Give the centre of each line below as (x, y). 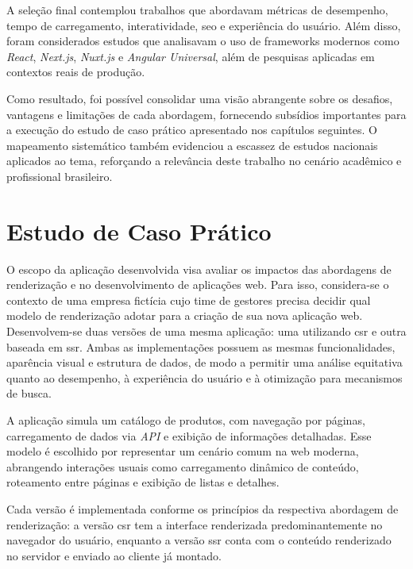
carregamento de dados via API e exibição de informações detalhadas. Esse (189, 435)
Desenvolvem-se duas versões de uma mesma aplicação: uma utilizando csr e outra (206, 331)
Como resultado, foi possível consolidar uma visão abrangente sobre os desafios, (200, 98)
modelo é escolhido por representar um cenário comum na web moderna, (183, 451)
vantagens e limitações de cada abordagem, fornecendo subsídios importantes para (206, 114)
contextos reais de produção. (76, 72)
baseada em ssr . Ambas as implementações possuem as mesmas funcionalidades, (201, 346)
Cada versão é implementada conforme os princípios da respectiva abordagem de (203, 508)
